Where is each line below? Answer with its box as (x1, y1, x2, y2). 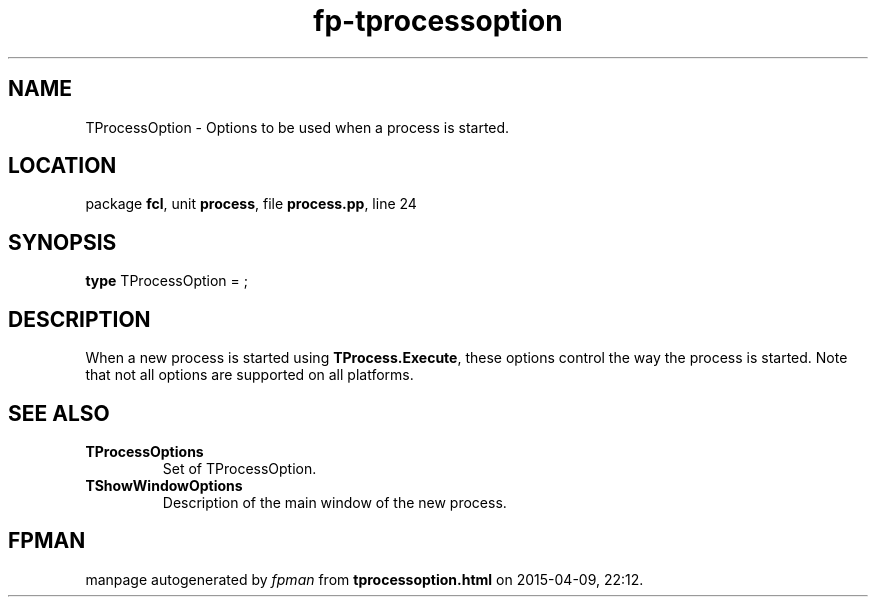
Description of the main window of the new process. (162, 493, 507, 511)
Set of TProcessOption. (162, 459, 317, 477)
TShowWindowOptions (85, 476, 243, 494)
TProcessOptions (85, 442, 204, 460)
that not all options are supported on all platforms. (85, 366, 414, 384)
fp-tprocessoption (313, 4, 563, 38)
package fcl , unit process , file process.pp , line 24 (85, 195, 417, 213)
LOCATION (8, 153, 117, 179)
